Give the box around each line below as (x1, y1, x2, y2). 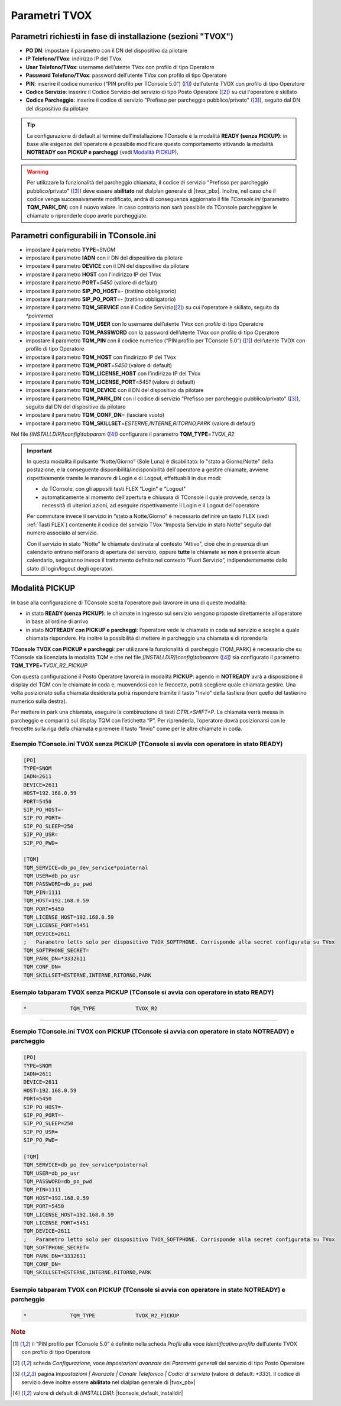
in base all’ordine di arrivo (25, 618, 89, 625)
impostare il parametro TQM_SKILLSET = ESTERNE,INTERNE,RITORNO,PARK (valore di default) (25, 420, 255, 427)
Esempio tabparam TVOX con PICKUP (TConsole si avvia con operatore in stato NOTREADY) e (11, 1285, 286, 1294)
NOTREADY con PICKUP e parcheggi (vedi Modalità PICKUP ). (27, 148, 178, 156)
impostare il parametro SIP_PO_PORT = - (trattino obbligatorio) (25, 296, 177, 303)
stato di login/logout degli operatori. (27, 565, 115, 572)
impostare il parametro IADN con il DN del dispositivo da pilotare (25, 254, 183, 261)
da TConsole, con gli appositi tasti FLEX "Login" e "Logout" (41, 485, 186, 493)
